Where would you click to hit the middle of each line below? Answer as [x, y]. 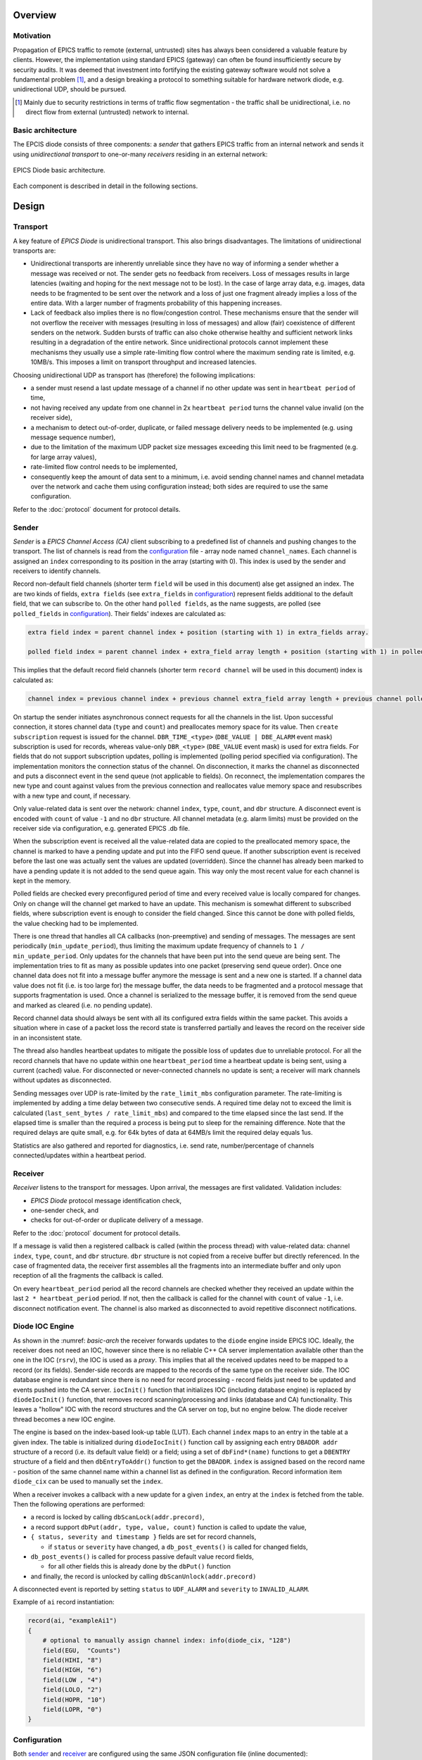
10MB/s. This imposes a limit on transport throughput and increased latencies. [143, 362]
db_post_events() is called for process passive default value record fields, [142, 1557]
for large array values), [64, 457]
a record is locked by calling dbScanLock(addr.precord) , [117, 1517]
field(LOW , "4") [72, 1680]
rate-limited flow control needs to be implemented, [104, 467]
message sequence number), [73, 437]
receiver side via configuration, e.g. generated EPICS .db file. [101, 829]
